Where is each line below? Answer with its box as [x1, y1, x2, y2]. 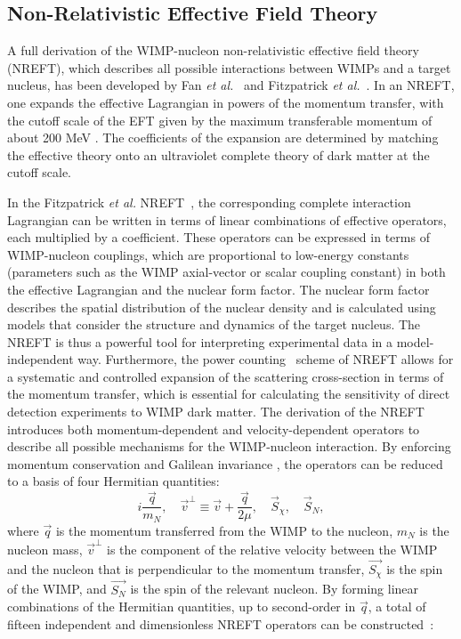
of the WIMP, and [7, 579, 107, 598]
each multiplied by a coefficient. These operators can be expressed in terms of [7, 228, 430, 247]
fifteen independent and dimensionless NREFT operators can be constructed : [7, 614, 434, 633]
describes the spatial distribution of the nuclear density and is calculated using [7, 297, 436, 316]
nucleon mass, [7, 540, 83, 559]
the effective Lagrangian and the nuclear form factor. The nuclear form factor [7, 279, 430, 298]
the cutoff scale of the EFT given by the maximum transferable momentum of [7, 110, 433, 129]
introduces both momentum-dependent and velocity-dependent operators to [7, 419, 420, 438]
